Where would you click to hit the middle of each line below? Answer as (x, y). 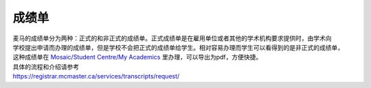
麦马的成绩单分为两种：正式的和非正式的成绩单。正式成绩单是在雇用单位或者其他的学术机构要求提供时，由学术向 (172, 38)
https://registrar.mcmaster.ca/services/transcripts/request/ (96, 76)
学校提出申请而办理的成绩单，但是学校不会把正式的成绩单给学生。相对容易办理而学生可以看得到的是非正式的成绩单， (178, 47)
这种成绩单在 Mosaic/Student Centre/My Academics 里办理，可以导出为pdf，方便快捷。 (137, 57)
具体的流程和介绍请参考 (46, 67)
